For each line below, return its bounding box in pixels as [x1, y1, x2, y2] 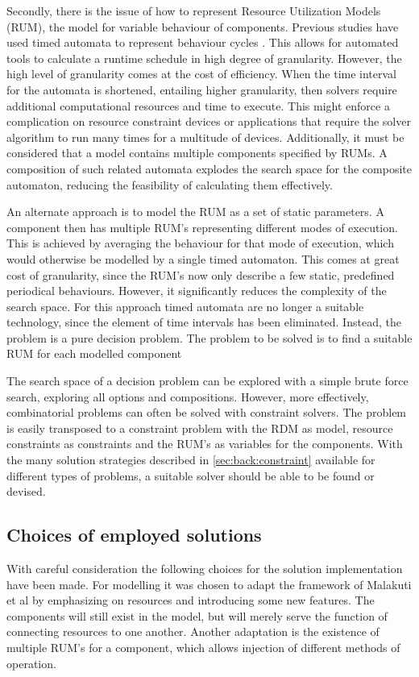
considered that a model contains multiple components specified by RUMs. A [6, 144, 388, 161]
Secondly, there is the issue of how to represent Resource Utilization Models [6, 2, 381, 19]
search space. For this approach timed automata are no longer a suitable [6, 297, 364, 314]
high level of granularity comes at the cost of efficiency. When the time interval [6, 65, 397, 82]
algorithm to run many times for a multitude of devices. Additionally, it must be [6, 128, 404, 145]
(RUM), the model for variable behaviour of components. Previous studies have [6, 18, 399, 35]
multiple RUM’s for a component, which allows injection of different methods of [6, 638, 400, 655]
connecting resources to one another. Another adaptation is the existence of [6, 623, 380, 640]
